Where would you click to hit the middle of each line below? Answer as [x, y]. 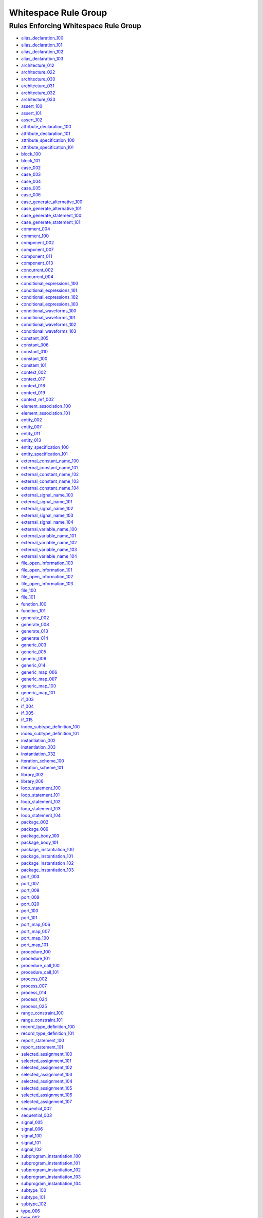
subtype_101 [33, 1197]
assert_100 [32, 106]
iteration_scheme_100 [43, 761]
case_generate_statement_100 [51, 215]
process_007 [34, 986]
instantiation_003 [38, 747]
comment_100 [35, 236]
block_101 [31, 161]
